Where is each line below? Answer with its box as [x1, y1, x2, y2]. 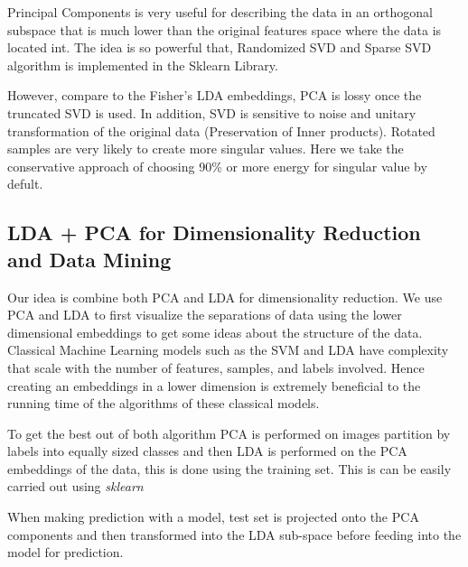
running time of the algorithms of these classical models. [7, 394, 320, 413]
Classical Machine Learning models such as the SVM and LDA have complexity [7, 340, 449, 359]
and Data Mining [7, 245, 172, 273]
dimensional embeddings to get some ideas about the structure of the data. [7, 322, 423, 341]
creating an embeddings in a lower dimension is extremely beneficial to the [7, 376, 421, 395]
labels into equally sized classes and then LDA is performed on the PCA [7, 442, 407, 460]
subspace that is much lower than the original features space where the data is [7, 20, 442, 39]
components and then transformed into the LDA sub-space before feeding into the [7, 525, 462, 544]
